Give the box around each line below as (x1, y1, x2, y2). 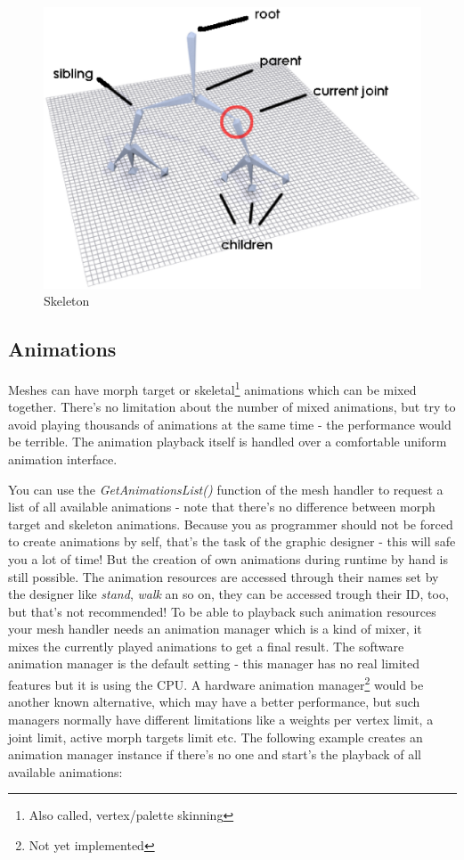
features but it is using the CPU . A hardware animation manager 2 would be (8, 673, 424, 693)
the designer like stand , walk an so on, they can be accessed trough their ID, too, (8, 585, 449, 603)
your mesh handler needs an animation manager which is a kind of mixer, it (8, 619, 422, 638)
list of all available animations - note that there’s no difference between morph (8, 497, 436, 516)
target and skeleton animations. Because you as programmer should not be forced (8, 514, 453, 533)
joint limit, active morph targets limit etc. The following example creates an (8, 727, 423, 746)
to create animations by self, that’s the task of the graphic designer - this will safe (8, 532, 456, 551)
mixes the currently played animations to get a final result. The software (8, 636, 404, 655)
